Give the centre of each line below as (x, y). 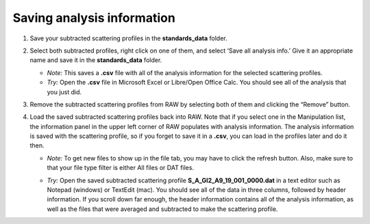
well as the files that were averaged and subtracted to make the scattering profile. (162, 209)
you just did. (64, 92)
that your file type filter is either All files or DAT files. (121, 168)
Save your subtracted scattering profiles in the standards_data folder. (128, 38)
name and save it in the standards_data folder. (96, 60)
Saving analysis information (94, 18)
